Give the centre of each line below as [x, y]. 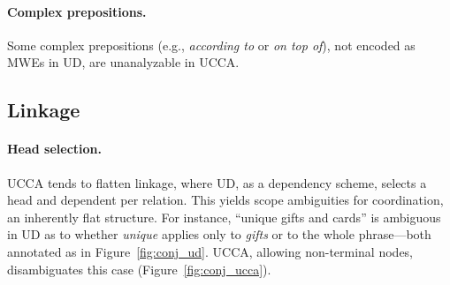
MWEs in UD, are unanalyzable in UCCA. [123, 62]
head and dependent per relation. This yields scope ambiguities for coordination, [225, 200]
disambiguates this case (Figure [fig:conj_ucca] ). [139, 269]
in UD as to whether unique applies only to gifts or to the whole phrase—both [219, 234]
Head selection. [55, 149]
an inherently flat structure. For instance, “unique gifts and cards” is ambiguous [224, 217]
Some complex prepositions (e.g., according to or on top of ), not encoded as [211, 45]
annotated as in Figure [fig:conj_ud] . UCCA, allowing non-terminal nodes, [210, 251]
